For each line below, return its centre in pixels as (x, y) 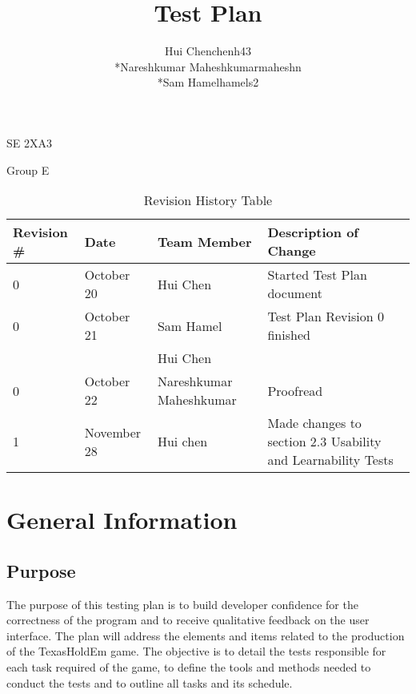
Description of (313, 232)
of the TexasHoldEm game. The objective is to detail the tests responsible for (196, 651)
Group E (28, 169)
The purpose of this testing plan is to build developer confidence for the (182, 604)
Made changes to (314, 423)
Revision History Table (208, 200)
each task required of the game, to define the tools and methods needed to (189, 667)
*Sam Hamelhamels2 (208, 82)
